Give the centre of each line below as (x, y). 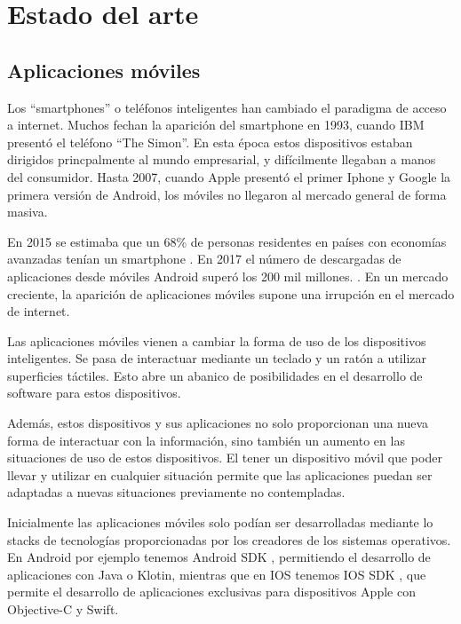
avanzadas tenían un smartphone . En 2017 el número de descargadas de (204, 259)
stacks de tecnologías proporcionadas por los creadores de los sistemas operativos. (229, 539)
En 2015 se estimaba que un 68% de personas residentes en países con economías (227, 241)
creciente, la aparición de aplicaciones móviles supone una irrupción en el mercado (231, 293)
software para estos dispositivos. (94, 393)
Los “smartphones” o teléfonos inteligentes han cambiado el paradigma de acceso (227, 107)
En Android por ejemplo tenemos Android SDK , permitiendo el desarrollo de (219, 557)
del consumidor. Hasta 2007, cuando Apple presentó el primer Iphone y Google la (229, 176)
